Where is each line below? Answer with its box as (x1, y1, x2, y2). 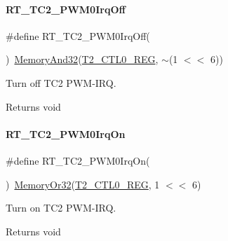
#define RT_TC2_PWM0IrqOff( (6, 28, 150, 43)
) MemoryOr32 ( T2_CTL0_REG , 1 (6, 177, 160, 191)
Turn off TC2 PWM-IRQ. (6, 75, 116, 90)
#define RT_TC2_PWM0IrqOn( (6, 153, 150, 167)
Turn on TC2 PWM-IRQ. (6, 200, 116, 215)
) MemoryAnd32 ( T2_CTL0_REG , (6, 52, 159, 67)
